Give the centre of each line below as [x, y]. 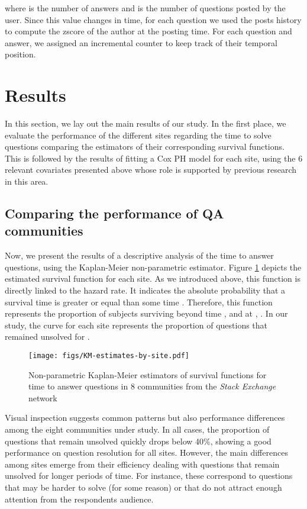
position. [20, 54]
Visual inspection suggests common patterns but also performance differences [145, 418]
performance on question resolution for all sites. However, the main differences [146, 452]
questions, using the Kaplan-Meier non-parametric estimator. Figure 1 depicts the [153, 267]
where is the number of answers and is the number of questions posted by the [145, 8]
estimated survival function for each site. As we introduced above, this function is [153, 278]
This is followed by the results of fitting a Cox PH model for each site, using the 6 [154, 158]
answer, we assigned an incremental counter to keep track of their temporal [141, 42]
